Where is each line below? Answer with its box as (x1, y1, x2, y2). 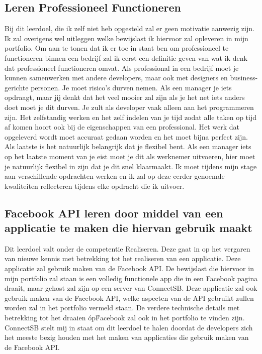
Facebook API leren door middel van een (5, 205, 223, 220)
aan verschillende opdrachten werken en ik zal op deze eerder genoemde (5, 171, 225, 181)
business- (230, 72, 258, 83)
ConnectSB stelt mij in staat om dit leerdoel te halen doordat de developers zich (5, 322, 253, 332)
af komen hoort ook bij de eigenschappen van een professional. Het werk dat (5, 122, 240, 132)
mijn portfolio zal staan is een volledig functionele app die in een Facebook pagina (5, 273, 258, 283)
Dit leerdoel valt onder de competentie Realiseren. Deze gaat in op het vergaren (5, 243, 250, 254)
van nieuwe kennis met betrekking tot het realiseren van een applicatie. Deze (5, 253, 241, 264)
